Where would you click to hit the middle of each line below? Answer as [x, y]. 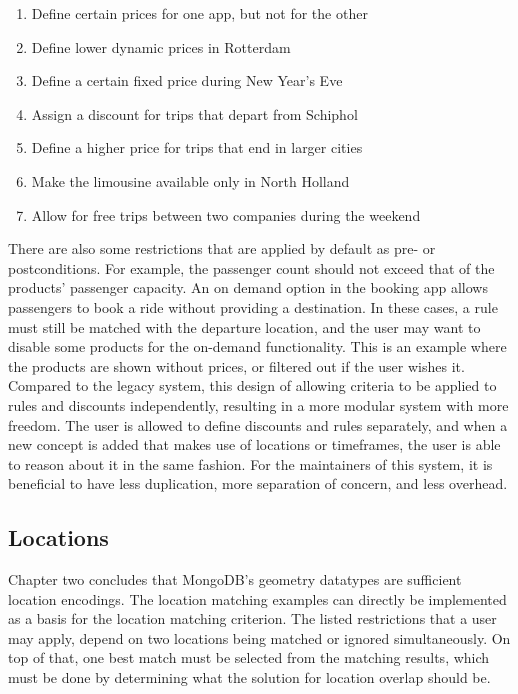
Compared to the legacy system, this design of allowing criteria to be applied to [252, 385]
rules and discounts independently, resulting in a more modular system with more [258, 404]
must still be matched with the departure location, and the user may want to [244, 326]
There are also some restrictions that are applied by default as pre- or [222, 248]
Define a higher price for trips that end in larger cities [197, 147]
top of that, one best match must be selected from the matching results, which [249, 657]
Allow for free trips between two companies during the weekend [226, 214]
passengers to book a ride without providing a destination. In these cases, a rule [253, 306]
